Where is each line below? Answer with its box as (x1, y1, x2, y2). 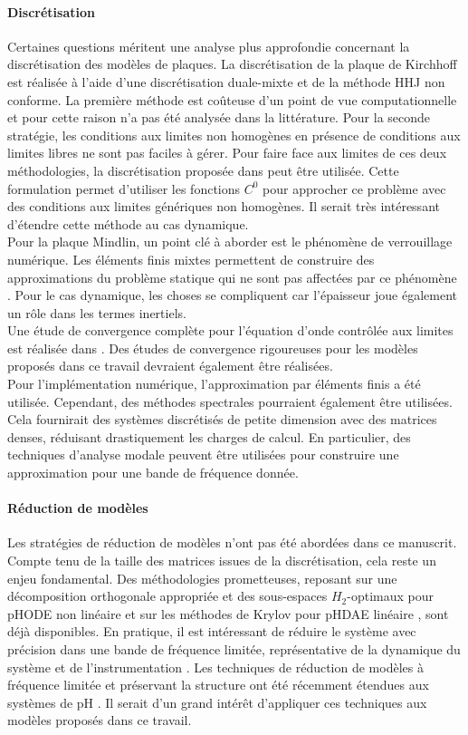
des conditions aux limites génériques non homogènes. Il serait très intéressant (7, 197, 440, 216)
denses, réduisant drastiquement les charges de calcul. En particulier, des (7, 427, 411, 446)
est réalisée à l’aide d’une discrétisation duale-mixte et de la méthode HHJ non (7, 72, 445, 91)
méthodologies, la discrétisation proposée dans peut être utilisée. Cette (7, 160, 399, 179)
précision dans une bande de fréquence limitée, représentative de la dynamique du (7, 640, 461, 658)
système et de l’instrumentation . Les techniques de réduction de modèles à (7, 657, 424, 676)
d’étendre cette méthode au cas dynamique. (7, 214, 249, 233)
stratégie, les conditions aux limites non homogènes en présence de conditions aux (7, 125, 461, 144)
